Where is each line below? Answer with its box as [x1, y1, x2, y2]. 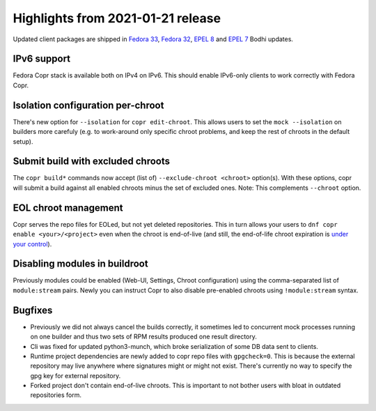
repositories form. [30, 391, 82, 399]
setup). [13, 137, 33, 146]
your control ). [13, 239, 52, 248]
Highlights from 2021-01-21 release [13, 10, 221, 26]
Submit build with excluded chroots [13, 156, 171, 167]
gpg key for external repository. [30, 371, 121, 380]
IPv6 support [13, 53, 71, 65]
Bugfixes [13, 304, 53, 316]
